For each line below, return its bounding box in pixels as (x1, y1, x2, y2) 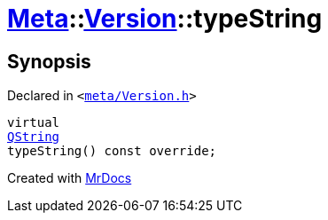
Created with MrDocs (7, 170, 132, 186)
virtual (7, 115, 60, 130)
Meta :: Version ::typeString (7, 4, 323, 34)
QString (7, 130, 60, 145)
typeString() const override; (7, 144, 217, 159)
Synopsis (7, 50, 91, 73)
